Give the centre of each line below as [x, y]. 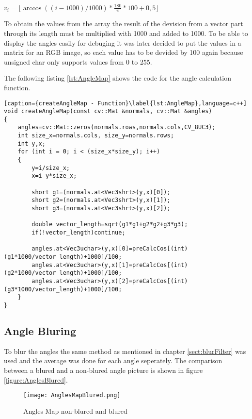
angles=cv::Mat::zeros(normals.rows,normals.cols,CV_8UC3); [117, 127]
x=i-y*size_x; [54, 176]
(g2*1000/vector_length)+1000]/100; [63, 273]
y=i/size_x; [51, 168]
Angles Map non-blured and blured [75, 411]
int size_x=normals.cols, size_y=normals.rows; [96, 136]
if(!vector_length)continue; [79, 233]
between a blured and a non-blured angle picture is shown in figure [103, 370]
